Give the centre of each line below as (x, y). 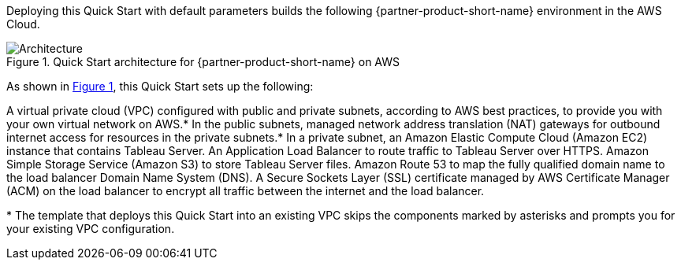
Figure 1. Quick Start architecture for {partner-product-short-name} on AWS (203, 62)
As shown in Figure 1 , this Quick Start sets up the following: (160, 86)
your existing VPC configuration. (91, 229)
